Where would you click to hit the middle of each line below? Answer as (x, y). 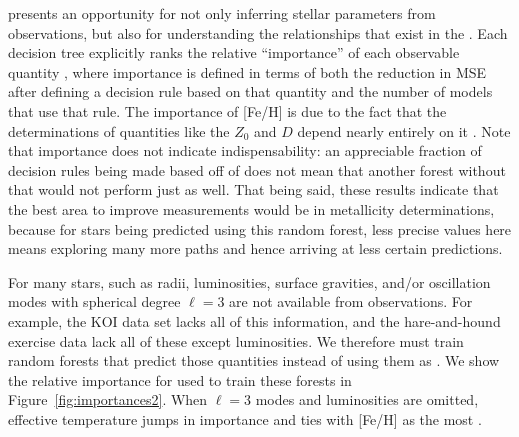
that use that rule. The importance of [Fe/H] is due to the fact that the (227, 110)
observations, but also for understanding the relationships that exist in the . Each (258, 32)
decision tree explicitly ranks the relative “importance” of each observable (234, 52)
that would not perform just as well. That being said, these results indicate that (253, 189)
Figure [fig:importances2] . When (108, 399)
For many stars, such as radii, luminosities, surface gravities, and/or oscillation (249, 281)
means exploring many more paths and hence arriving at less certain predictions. (255, 248)
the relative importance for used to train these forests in (180, 379)
